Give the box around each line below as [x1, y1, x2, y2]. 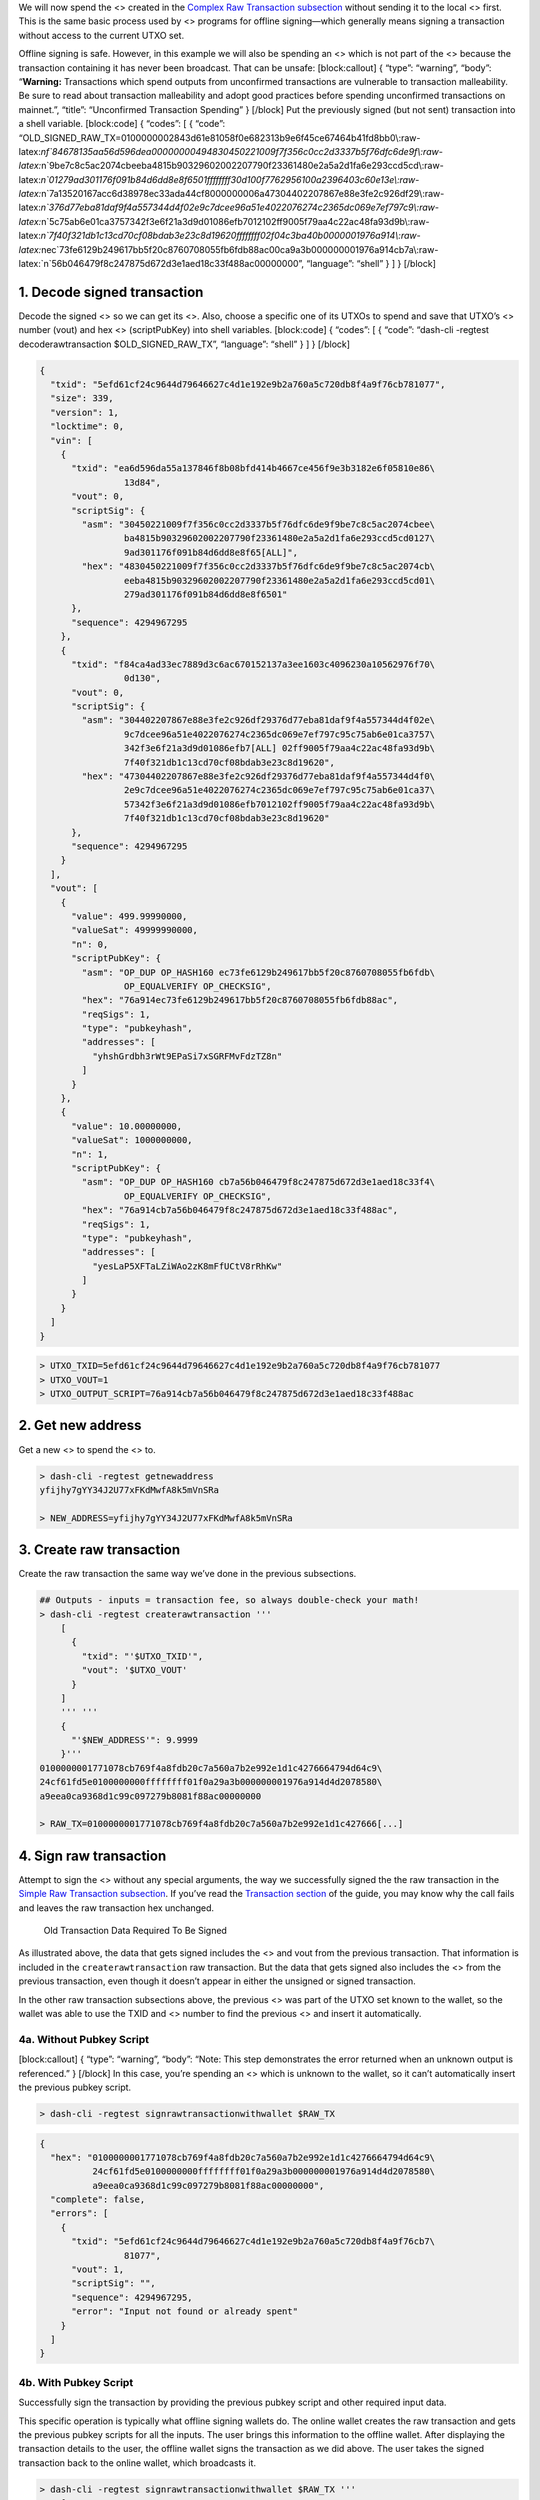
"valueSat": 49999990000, [71, 925, 199, 936]
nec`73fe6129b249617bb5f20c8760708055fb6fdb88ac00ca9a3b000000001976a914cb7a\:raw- [40, 243, 439, 255]
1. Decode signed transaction [18, 283, 204, 300]
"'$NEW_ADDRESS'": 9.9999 [71, 1735, 199, 1746]
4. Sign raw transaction [18, 1847, 167, 1864]
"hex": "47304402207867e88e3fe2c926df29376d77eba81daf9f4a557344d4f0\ [81, 771, 435, 782]
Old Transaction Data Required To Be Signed [43, 1925, 227, 1937]
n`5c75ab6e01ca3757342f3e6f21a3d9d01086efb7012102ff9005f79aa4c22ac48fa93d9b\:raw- [40, 215, 430, 227]
